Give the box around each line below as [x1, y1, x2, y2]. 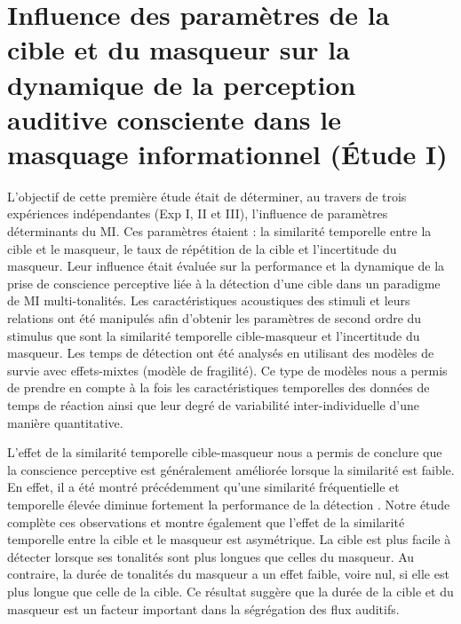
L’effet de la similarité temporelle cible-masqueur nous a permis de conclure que [7, 443, 442, 462]
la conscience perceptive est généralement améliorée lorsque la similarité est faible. [7, 460, 455, 478]
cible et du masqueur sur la [7, 31, 350, 67]
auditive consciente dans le [7, 100, 341, 137]
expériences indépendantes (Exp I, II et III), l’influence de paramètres [7, 204, 388, 223]
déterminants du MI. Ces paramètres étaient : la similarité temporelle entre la [7, 222, 432, 241]
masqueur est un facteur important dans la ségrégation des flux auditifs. [7, 599, 400, 618]
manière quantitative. [7, 413, 123, 431]
